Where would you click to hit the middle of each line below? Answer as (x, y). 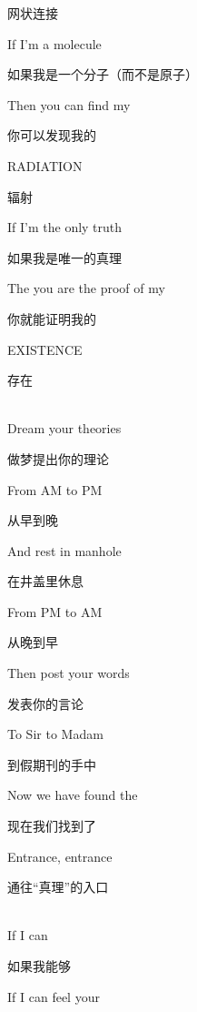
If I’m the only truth (65, 227)
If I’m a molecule (54, 43)
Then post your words (69, 673)
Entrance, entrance (60, 856)
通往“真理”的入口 (58, 887)
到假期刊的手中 (52, 764)
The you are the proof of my (86, 288)
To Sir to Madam (55, 734)
